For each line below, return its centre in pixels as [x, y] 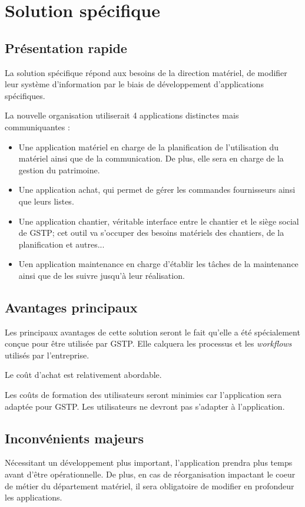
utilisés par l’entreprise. [47, 355]
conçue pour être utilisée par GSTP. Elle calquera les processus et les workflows [148, 343]
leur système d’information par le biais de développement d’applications [134, 84]
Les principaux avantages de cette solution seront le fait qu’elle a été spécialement [152, 332]
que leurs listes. [46, 201]
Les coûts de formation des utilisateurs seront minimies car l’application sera [143, 395]
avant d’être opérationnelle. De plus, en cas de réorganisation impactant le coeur [150, 474]
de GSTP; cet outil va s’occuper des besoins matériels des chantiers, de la [151, 233]
